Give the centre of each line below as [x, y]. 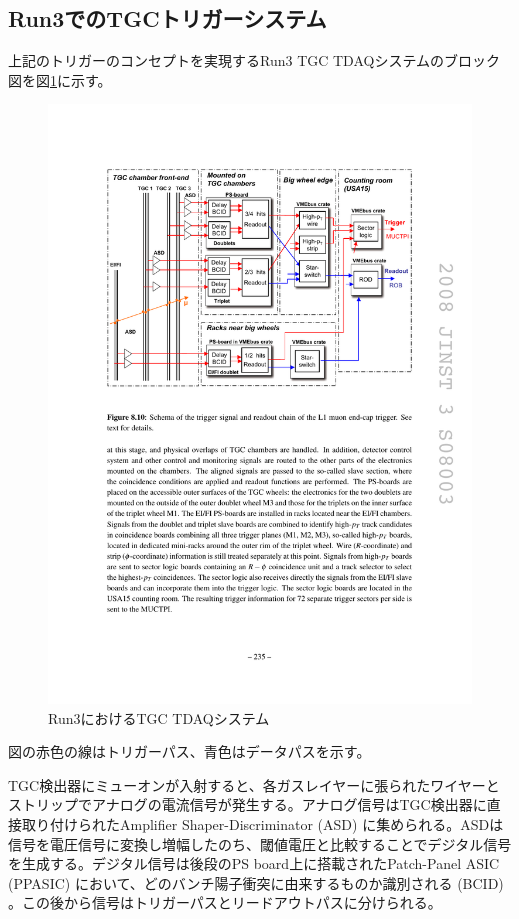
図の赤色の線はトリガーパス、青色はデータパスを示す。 [189, 751]
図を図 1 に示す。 [60, 79]
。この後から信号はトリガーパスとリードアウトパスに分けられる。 [225, 902]
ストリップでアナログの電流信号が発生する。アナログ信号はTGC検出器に [247, 804]
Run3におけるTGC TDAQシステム [159, 717]
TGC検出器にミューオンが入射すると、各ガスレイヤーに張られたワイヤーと [254, 784]
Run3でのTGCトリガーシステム [167, 18]
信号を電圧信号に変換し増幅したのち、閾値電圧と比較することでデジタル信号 [260, 843]
